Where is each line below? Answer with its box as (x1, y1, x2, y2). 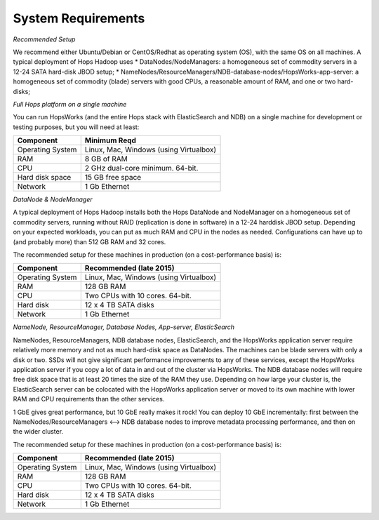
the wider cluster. (13, 427, 63, 436)
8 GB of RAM (84, 154, 128, 164)
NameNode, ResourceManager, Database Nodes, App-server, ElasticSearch (13, 323, 235, 331)
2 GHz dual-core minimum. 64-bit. (84, 164, 199, 173)
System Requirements (13, 11, 145, 26)
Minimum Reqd (84, 135, 137, 145)
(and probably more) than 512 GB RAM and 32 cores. (13, 237, 166, 246)
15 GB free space (84, 173, 142, 182)
